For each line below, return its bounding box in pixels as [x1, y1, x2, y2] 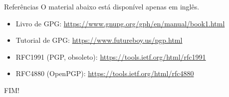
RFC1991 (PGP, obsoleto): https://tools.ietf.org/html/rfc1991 [15, 51, 206, 62]
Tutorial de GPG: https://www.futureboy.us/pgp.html [15, 35, 183, 45]
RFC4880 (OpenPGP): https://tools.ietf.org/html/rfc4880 [15, 68, 194, 79]
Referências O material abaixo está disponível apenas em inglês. [4, 1, 200, 11]
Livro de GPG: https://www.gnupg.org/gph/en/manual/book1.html [15, 18, 225, 28]
